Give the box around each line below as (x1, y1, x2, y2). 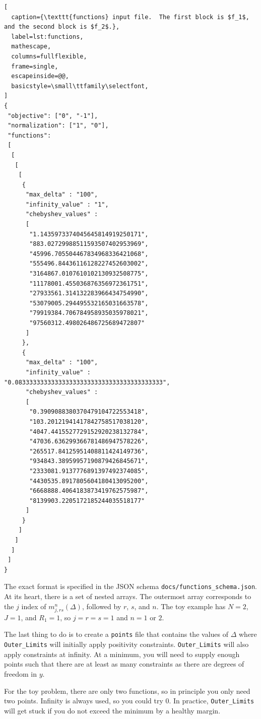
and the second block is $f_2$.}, (4, 23, 120, 31)
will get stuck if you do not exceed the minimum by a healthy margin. (4, 705, 221, 715)
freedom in (4, 668, 37, 679)
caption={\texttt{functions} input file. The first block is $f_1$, (11, 13, 249, 21)
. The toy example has (156, 601, 226, 611)
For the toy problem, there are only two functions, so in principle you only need (4, 685, 250, 696)
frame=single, (11, 62, 58, 70)
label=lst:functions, (11, 33, 84, 40)
